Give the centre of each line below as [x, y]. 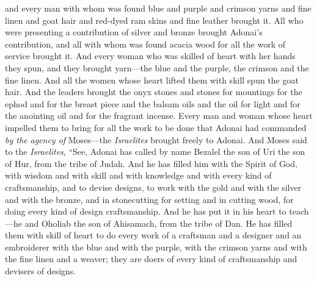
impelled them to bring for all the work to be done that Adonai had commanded [156, 127]
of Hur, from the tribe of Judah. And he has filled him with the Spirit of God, [151, 163]
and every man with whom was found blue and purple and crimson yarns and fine [158, 8]
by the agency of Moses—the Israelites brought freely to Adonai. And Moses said [156, 139]
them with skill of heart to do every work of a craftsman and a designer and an [153, 235]
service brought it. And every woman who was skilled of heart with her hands [150, 56]
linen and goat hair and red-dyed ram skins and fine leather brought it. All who [154, 20]
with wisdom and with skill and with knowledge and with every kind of [138, 175]
